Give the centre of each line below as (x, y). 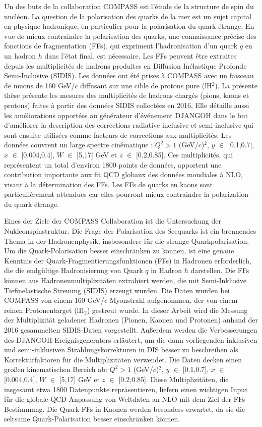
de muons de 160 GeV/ (40, 85)
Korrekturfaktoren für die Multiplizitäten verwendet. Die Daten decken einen (123, 359)
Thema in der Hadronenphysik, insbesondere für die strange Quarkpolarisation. (127, 241)
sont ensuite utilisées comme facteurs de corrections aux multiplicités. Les (118, 135)
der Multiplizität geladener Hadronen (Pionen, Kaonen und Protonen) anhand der (131, 320)
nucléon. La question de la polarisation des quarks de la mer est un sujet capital (128, 16)
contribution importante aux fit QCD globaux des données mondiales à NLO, (124, 174)
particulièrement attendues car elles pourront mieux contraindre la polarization (126, 194)
